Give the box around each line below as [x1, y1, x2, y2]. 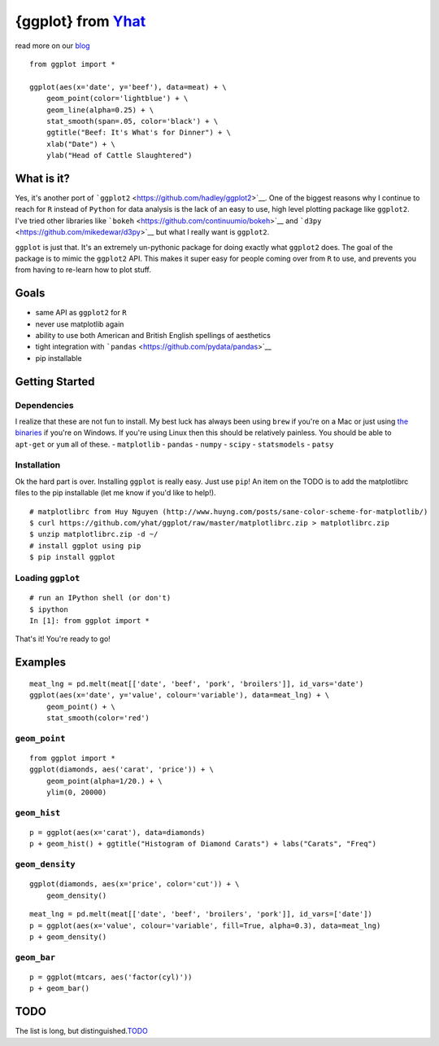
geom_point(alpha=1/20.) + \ [46, 776, 163, 785]
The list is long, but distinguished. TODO [15, 1026, 148, 1036]
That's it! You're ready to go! [15, 634, 111, 644]
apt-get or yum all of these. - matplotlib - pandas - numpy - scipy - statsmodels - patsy [15, 439, 334, 449]
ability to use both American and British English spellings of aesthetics [35, 331, 272, 340]
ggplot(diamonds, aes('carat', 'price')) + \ [29, 765, 215, 774]
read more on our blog [15, 41, 90, 51]
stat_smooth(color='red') [46, 713, 150, 723]
